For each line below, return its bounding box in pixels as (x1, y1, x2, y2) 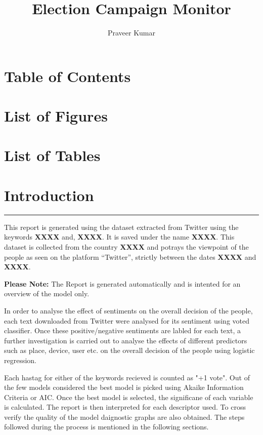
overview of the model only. (4, 288, 90, 299)
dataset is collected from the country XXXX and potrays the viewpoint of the (4, 241, 249, 252)
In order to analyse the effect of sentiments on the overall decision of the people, (4, 305, 253, 315)
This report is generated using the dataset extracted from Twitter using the (4, 221, 239, 232)
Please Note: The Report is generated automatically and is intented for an (4, 278, 241, 289)
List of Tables (4, 145, 101, 166)
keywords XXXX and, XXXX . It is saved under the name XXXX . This (4, 231, 235, 242)
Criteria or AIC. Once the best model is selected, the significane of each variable (4, 391, 253, 402)
